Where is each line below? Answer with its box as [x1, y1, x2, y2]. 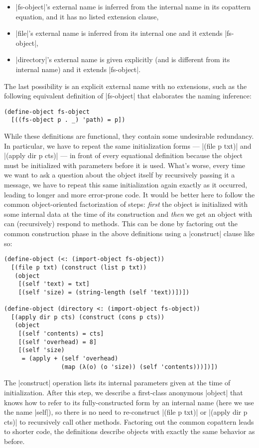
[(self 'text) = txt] [18, 280, 90, 288]
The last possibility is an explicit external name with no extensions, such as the [4, 81, 247, 91]
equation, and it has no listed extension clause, [15, 11, 159, 21]
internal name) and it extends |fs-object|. [15, 64, 141, 74]
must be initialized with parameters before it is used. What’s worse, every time [4, 160, 246, 170]
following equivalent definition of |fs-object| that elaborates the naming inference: [4, 90, 252, 101]
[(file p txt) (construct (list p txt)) [11, 264, 147, 271]
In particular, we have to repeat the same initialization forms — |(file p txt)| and [4, 140, 252, 151]
